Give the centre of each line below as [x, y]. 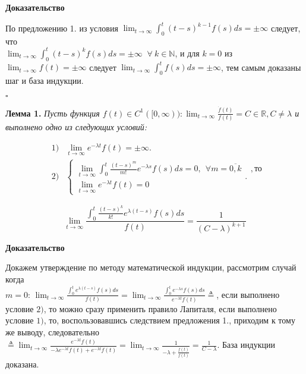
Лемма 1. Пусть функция [53, 113]
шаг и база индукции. [45, 81]
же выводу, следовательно [52, 331]
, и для [187, 53]
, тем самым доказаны [261, 67]
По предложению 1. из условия [62, 28]
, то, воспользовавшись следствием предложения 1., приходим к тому [169, 320]
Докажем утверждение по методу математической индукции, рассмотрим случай [151, 267]
